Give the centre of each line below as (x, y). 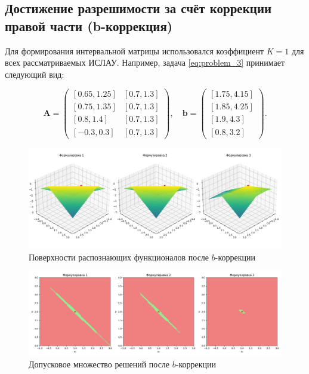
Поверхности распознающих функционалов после (119, 257)
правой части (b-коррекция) (89, 25)
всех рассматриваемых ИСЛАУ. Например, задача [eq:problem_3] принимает (145, 62)
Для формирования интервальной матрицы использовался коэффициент (135, 50)
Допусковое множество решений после (99, 364)
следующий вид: (35, 74)
